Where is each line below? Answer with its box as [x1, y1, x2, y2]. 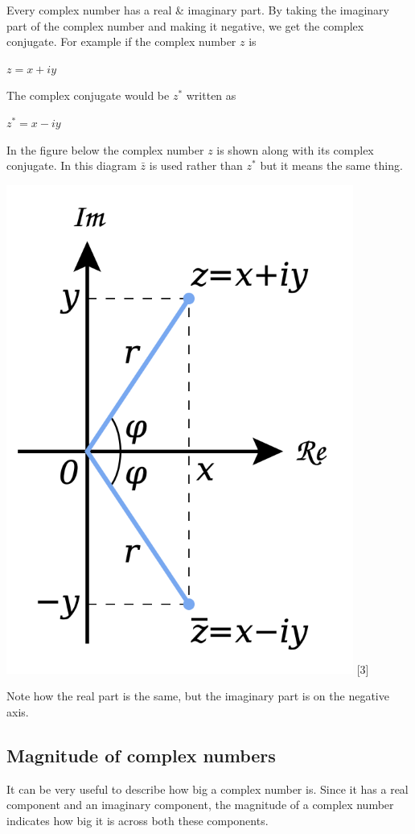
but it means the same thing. [260, 157, 403, 174]
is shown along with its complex [216, 141, 374, 158]
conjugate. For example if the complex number [6, 33, 236, 50]
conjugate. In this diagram [6, 157, 137, 174]
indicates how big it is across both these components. [6, 811, 269, 828]
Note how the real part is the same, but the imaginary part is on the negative [6, 687, 389, 704]
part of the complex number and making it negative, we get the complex [6, 17, 364, 34]
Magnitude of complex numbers [6, 742, 276, 767]
